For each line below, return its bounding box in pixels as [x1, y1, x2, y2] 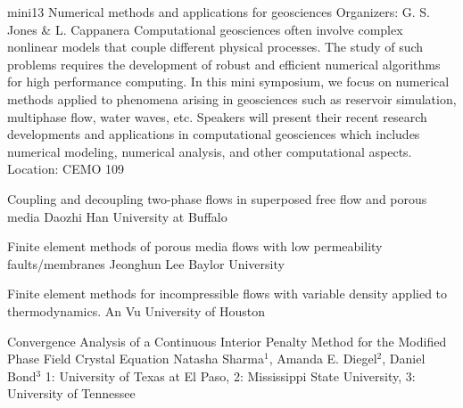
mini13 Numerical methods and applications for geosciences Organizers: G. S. [7, 3, 430, 20]
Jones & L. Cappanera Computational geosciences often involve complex [7, 20, 403, 38]
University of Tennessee [7, 384, 136, 403]
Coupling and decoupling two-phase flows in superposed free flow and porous [7, 189, 427, 208]
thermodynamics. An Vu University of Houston [7, 301, 265, 320]
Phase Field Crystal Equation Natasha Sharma [7, 349, 264, 368]
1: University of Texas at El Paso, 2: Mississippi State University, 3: [45, 366, 416, 385]
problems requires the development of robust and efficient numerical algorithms [7, 54, 441, 73]
